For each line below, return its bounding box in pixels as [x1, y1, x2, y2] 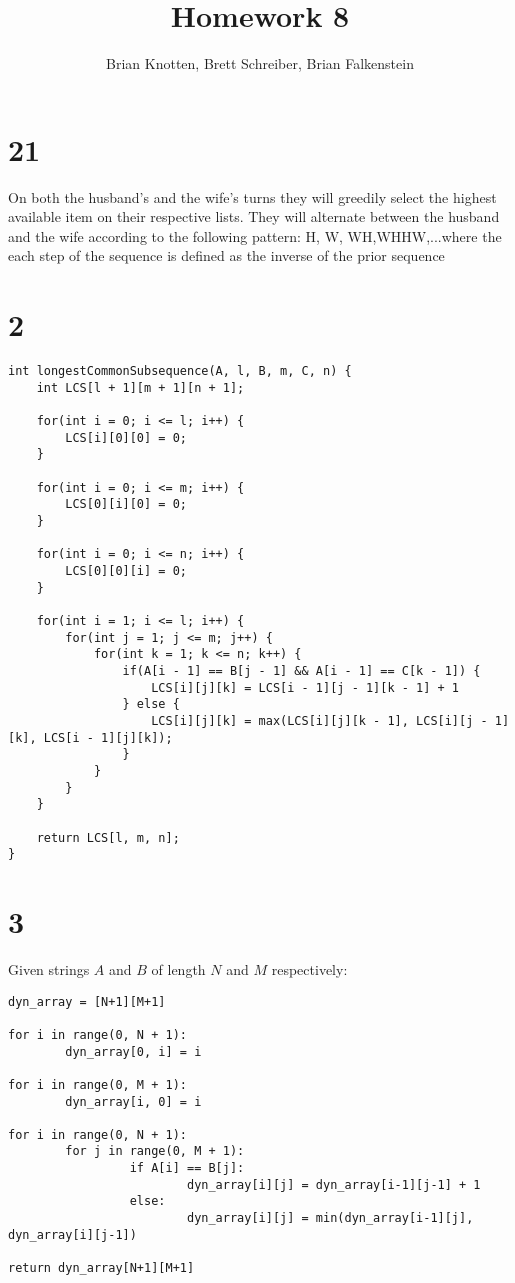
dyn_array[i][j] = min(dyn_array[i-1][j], [186, 1211, 474, 1226]
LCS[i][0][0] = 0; [65, 430, 187, 445]
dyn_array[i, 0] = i [65, 1094, 202, 1109]
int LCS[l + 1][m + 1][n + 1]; [36, 380, 245, 395]
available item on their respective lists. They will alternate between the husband [8, 206, 500, 227]
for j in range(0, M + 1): [65, 1144, 245, 1159]
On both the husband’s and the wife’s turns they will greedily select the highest [8, 186, 497, 207]
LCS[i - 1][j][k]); [43, 730, 173, 745]
